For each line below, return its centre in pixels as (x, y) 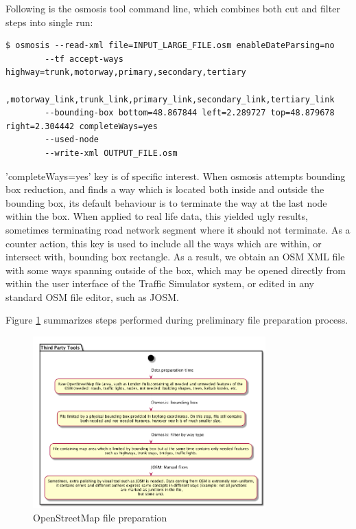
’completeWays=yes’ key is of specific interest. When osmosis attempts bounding (176, 176)
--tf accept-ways (84, 59)
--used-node (72, 140)
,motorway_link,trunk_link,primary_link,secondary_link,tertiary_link (170, 99)
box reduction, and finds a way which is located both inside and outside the (165, 189)
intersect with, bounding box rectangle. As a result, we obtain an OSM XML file (175, 257)
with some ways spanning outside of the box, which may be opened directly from (176, 270)
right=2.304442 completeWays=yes (82, 126)
